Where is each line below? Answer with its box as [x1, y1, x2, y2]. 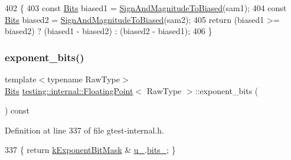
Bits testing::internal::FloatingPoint [5, 84, 133, 96]
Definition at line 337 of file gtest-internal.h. [5, 124, 164, 136]
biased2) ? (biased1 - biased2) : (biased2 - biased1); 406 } [5, 25, 212, 37]
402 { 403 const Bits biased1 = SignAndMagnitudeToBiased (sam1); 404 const [5, 2, 287, 14]
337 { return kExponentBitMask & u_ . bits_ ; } [5, 144, 176, 156]
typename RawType [47, 73, 120, 85]
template [5, 73, 37, 85]
